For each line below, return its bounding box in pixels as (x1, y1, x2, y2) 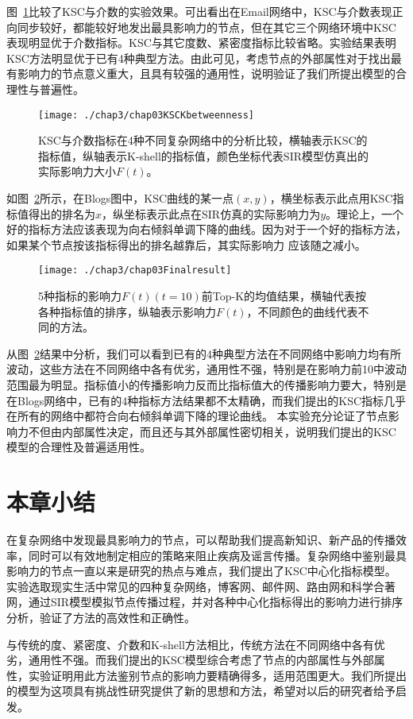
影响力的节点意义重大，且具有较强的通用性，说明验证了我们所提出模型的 (17, 65, 396, 82)
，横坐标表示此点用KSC (269, 190, 393, 206)
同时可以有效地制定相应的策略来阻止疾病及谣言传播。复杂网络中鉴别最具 (28, 547, 407, 563)
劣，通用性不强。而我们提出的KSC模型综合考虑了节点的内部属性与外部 (6, 651, 374, 668)
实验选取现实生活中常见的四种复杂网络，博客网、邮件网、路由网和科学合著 (6, 578, 396, 594)
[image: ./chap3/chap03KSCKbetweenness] (38, 109, 255, 121)
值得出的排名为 (17, 205, 95, 222)
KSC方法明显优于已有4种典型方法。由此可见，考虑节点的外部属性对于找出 (6, 49, 391, 66)
